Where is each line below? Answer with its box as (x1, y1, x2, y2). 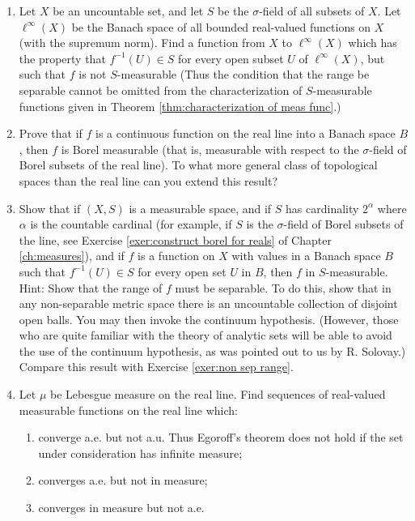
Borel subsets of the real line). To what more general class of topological (19, 156, 378, 173)
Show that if (19, 199, 81, 216)
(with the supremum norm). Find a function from (19, 34, 265, 51)
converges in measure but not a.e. (38, 499, 205, 516)
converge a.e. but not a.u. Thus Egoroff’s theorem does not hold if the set (38, 429, 404, 446)
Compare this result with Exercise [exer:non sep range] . (19, 358, 294, 375)
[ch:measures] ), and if (19, 247, 125, 264)
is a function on (138, 247, 215, 264)
